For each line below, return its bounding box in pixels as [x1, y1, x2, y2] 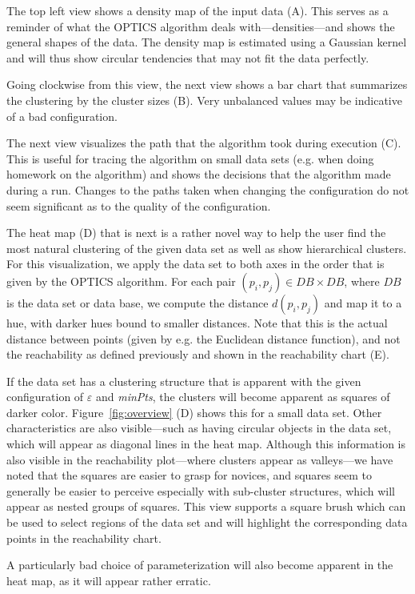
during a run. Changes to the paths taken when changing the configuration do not [6, 181, 409, 198]
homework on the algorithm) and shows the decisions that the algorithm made [6, 166, 391, 183]
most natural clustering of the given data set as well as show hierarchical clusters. [6, 239, 407, 256]
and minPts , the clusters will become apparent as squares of [95, 388, 390, 405]
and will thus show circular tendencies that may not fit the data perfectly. [6, 49, 369, 66]
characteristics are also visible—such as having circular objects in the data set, [6, 419, 392, 436]
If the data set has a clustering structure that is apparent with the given [6, 372, 361, 389]
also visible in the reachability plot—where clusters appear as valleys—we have [6, 451, 393, 468]
